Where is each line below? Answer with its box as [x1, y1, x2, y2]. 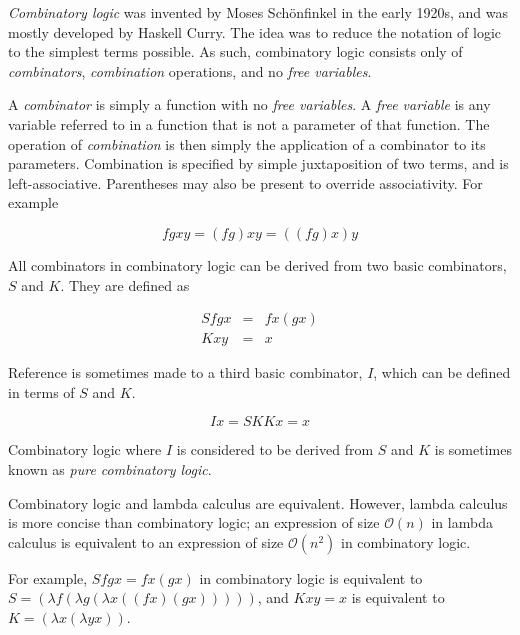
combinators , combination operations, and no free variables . [8, 60, 372, 81]
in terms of [8, 381, 75, 402]
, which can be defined [373, 362, 511, 383]
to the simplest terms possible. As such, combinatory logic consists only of [8, 41, 463, 62]
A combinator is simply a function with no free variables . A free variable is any [8, 94, 491, 115]
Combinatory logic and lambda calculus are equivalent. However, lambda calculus [8, 492, 508, 513]
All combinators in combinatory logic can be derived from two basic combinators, [8, 254, 507, 275]
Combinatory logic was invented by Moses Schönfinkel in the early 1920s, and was [8, 2, 509, 22]
